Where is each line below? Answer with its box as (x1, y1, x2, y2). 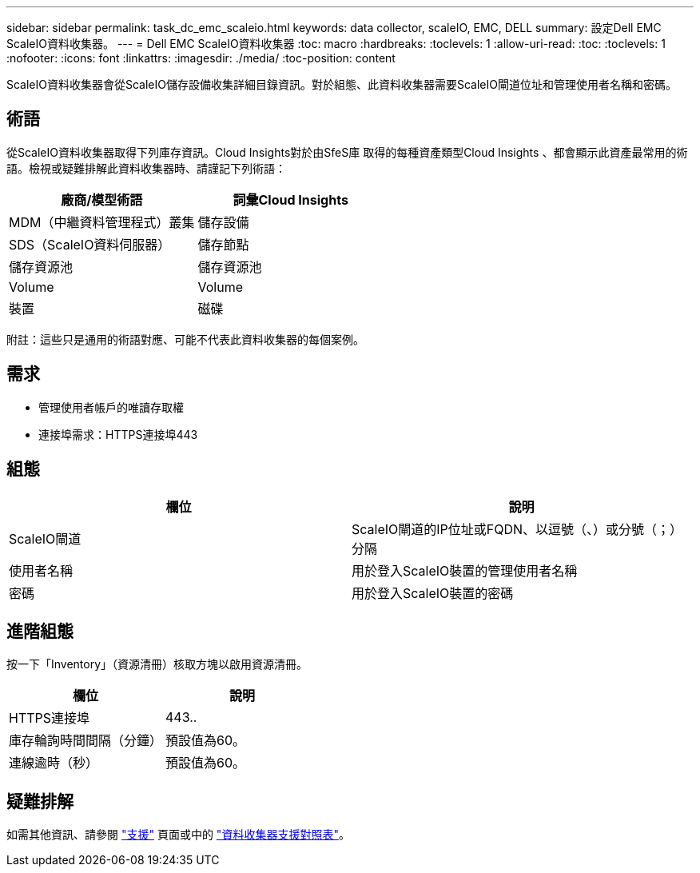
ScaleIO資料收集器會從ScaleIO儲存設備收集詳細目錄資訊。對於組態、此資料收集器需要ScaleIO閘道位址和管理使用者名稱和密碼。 (6, 78, 677, 91)
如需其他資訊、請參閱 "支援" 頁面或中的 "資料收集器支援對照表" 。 (6, 827, 350, 842)
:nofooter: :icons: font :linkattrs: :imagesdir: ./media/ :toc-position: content (6, 51, 396, 65)
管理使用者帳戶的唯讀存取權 (38, 400, 184, 414)
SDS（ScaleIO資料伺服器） (9, 236, 171, 253)
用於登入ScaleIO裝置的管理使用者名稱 (352, 562, 578, 579)
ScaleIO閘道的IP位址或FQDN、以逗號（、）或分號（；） (352, 520, 683, 537)
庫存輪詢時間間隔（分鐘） (9, 732, 163, 749)
